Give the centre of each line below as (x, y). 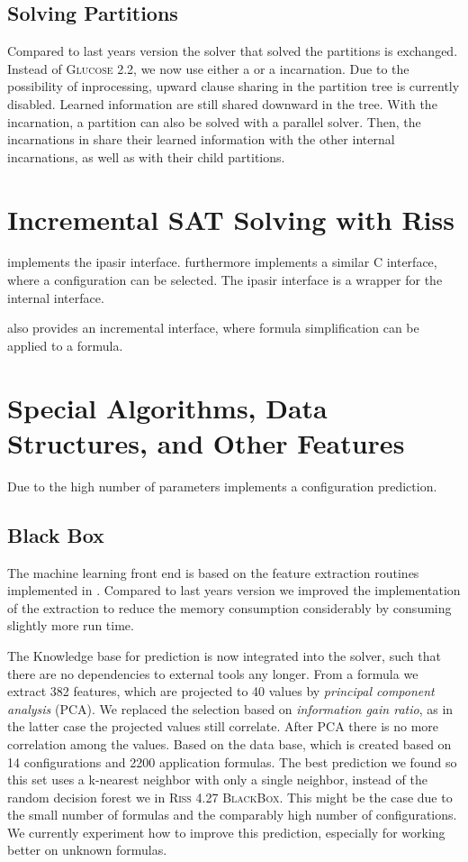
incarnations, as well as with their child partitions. (146, 156)
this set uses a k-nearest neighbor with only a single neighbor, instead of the (217, 779)
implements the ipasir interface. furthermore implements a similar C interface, (222, 262)
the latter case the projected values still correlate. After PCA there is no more (223, 726)
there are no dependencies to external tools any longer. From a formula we (213, 673)
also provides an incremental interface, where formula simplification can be (213, 328)
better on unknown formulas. (87, 850)
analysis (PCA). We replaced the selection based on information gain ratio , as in (230, 708)
